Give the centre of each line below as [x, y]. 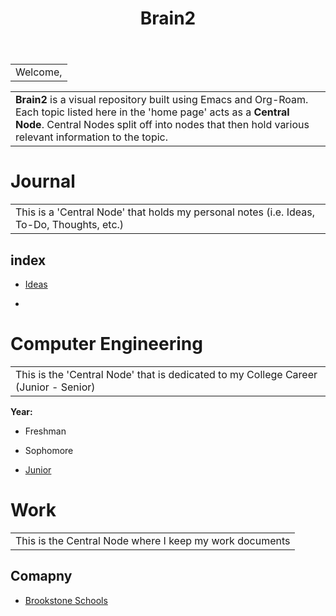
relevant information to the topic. [92, 137]
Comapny [41, 576]
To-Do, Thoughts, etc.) [70, 225]
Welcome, [39, 72]
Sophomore [49, 450]
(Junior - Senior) [55, 387]
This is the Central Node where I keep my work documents [153, 540]
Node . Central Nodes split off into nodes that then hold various [162, 125]
